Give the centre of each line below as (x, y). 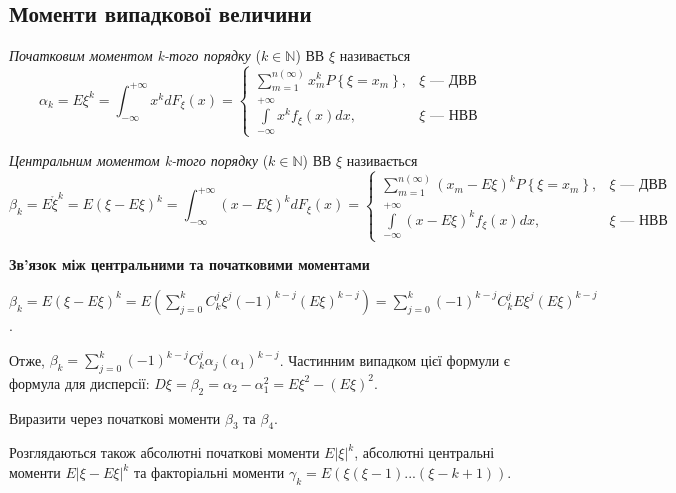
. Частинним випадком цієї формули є (394, 359)
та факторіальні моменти (209, 472)
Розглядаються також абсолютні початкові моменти (164, 452)
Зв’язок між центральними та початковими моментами (189, 264)
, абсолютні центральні (424, 452)
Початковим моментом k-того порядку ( (135, 55)
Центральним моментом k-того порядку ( (139, 159)
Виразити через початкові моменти (115, 417)
